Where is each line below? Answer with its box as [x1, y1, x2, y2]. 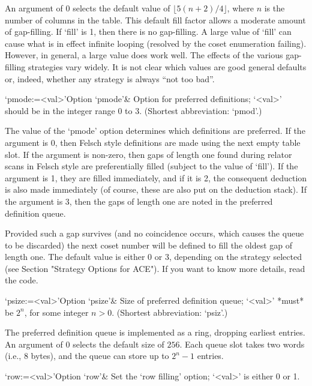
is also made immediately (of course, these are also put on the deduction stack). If [5, 183, 307, 196]
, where [227, 2, 254, 14]
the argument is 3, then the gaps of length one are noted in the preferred [5, 195, 273, 207]
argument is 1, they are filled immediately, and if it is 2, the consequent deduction [5, 171, 307, 184]
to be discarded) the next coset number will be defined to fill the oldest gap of [5, 238, 293, 251]
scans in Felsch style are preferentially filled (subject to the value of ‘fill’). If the [5, 160, 298, 172]
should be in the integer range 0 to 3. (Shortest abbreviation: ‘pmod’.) [5, 104, 262, 116]
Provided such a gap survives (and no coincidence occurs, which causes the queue [5, 227, 304, 240]
